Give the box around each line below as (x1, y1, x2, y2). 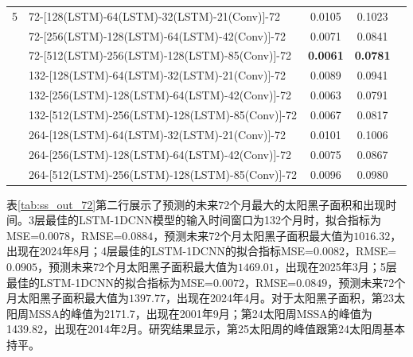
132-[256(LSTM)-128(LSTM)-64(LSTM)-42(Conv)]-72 (29, 87, 291, 103)
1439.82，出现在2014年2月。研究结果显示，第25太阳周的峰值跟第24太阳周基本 (6, 320, 405, 337)
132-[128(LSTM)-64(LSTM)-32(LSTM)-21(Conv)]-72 (29, 67, 286, 83)
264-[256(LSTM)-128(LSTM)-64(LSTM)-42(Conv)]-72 (29, 146, 291, 162)
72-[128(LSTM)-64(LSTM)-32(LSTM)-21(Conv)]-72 (29, 7, 280, 24)
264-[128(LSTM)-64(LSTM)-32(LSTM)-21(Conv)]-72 (29, 126, 286, 142)
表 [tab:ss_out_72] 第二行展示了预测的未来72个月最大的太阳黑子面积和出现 (6, 196, 386, 212)
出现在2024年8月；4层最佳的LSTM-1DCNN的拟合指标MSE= (6, 243, 314, 259)
